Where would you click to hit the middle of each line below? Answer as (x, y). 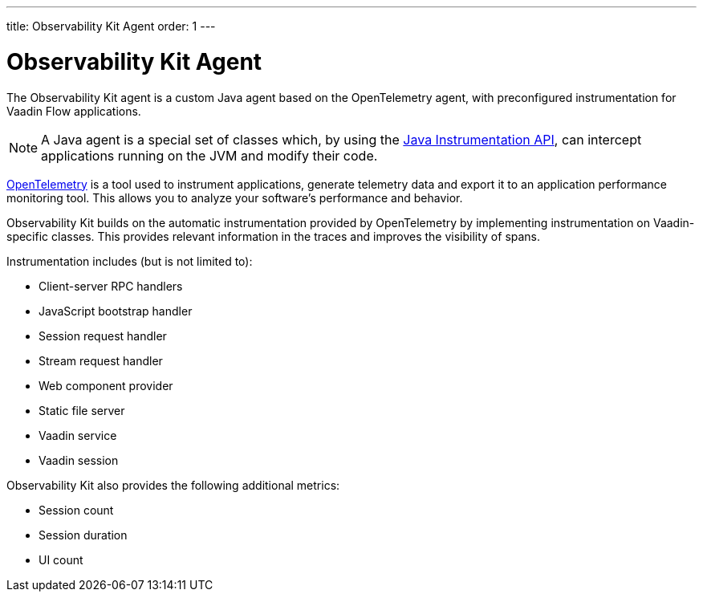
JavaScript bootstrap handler (116, 311)
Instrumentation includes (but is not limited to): (130, 261)
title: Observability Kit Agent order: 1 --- (111, 26)
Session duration (83, 535)
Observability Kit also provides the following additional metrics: (173, 485)
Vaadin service (78, 435)
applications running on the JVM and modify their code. (209, 155)
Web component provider (106, 385)
